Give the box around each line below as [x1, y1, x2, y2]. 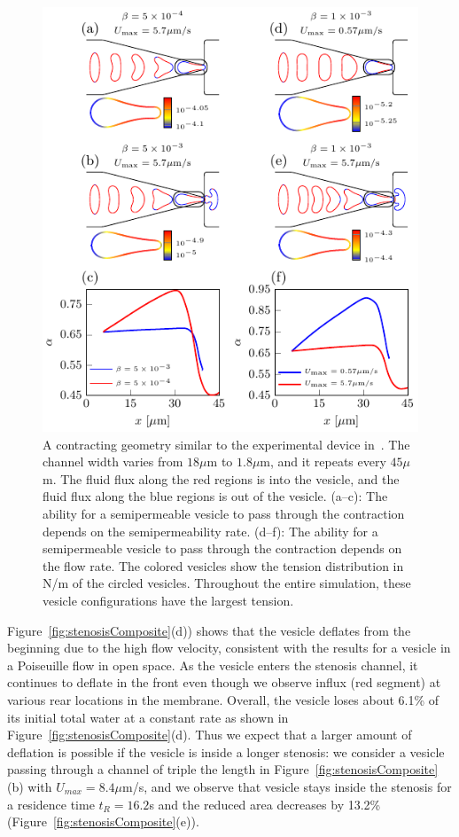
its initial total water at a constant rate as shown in [7, 708, 289, 726]
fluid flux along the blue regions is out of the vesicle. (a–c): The [43, 487, 388, 505]
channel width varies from [43, 452, 183, 471]
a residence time [7, 794, 95, 813]
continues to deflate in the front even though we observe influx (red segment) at [7, 673, 441, 692]
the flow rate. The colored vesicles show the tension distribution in [43, 556, 404, 575]
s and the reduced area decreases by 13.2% [149, 794, 381, 813]
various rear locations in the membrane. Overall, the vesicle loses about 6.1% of [7, 691, 440, 709]
